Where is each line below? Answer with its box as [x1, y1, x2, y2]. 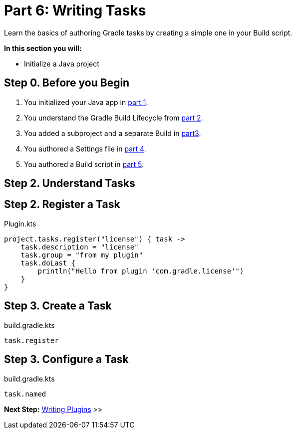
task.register [4, 336, 59, 344]
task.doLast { [20, 258, 76, 267]
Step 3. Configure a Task [4, 353, 129, 366]
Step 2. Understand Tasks [4, 177, 135, 190]
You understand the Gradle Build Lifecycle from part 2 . [24, 113, 203, 122]
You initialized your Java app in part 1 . [24, 97, 148, 106]
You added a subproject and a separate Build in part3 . [24, 128, 201, 137]
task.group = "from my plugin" [20, 250, 143, 259]
